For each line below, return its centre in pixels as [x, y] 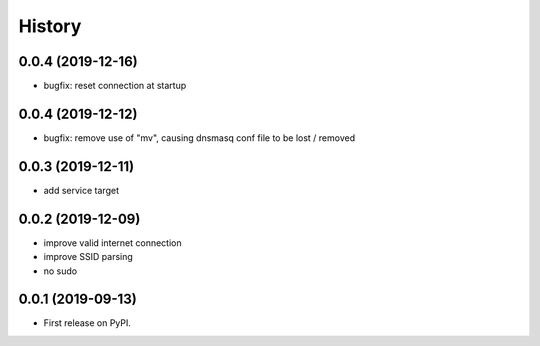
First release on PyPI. [87, 323]
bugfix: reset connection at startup [115, 86]
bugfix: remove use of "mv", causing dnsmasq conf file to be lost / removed [199, 137]
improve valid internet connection [112, 242]
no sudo [60, 271]
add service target [81, 190]
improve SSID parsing [88, 257]
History [50, 26]
